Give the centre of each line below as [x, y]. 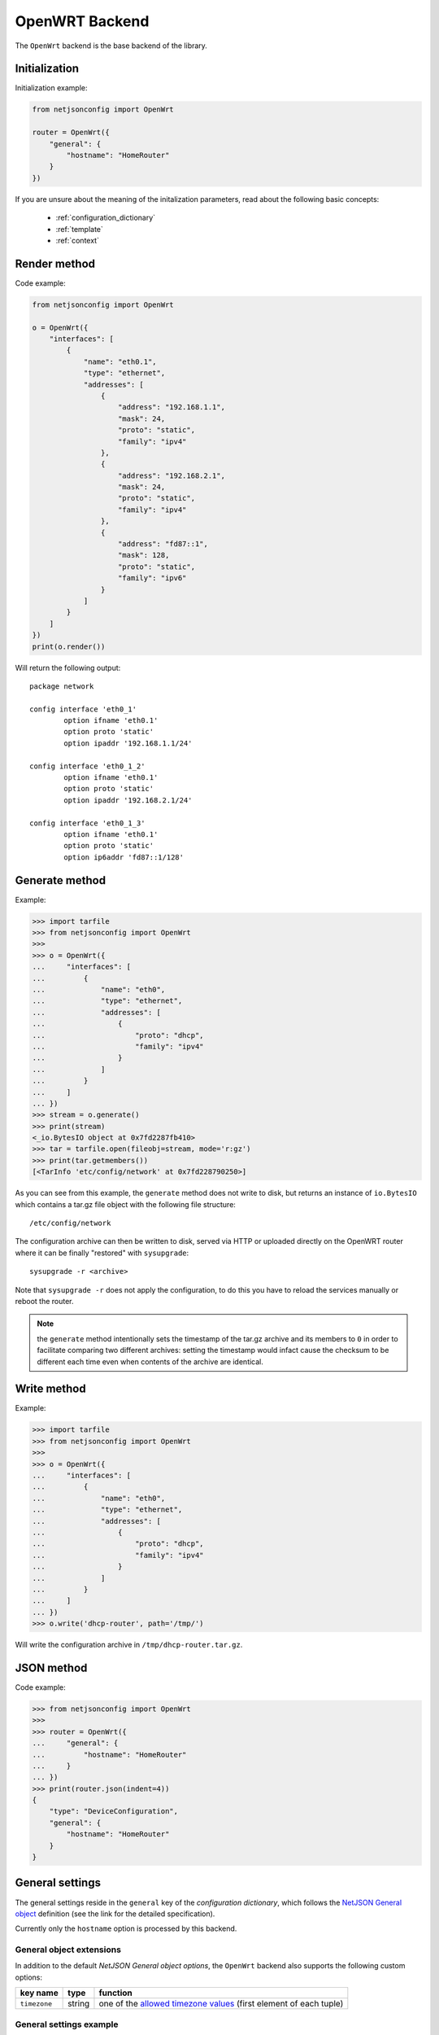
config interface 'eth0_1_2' [87, 766]
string [79, 2004]
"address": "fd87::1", [163, 544]
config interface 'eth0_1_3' [87, 823]
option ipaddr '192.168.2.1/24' [128, 800]
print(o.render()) [69, 646]
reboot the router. [44, 1301]
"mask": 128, [144, 555]
